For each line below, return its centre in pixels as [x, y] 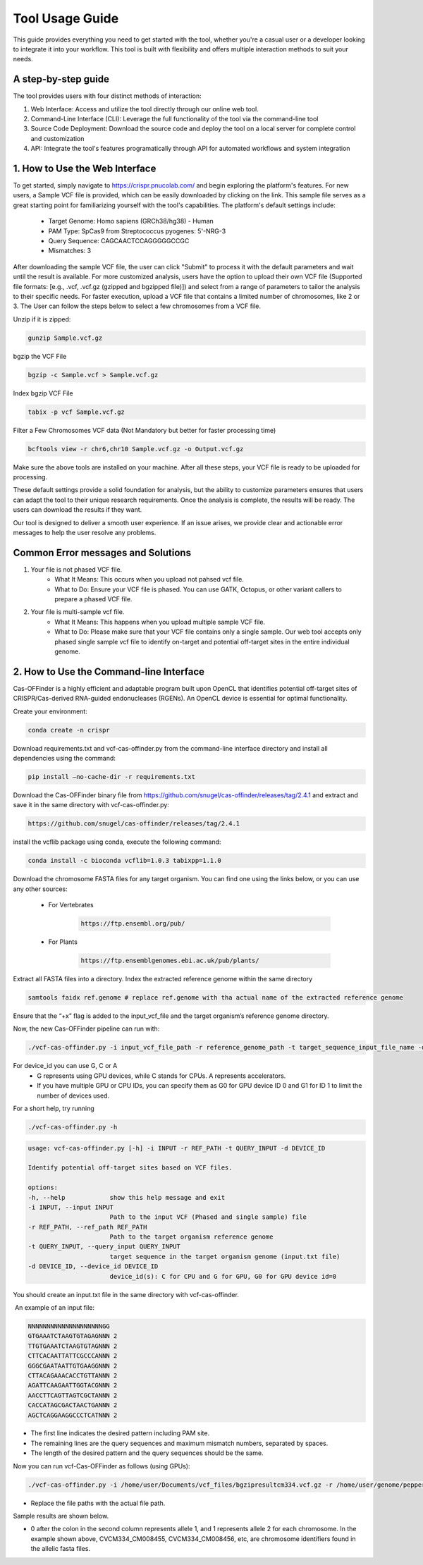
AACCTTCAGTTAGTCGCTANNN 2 [73, 1395]
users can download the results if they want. [78, 510]
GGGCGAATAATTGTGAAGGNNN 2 [73, 1365]
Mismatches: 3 [70, 251]
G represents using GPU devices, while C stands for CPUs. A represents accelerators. [161, 1076]
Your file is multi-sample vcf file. [78, 612]
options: [43, 1187]
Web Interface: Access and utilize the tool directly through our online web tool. [145, 109]
